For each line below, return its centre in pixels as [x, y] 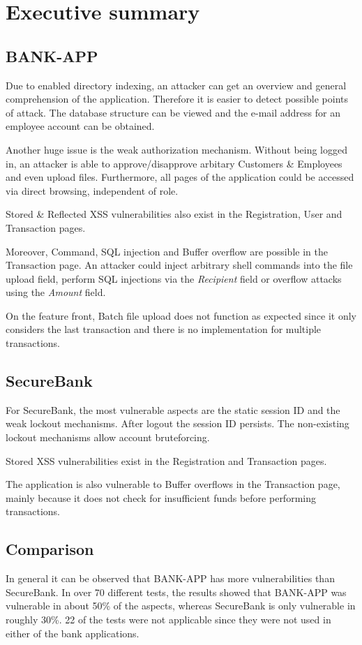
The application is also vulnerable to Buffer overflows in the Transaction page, [173, 484]
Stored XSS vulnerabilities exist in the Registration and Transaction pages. [166, 460]
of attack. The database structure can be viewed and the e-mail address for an [173, 112]
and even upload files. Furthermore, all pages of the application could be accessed [180, 177]
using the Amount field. [56, 292]
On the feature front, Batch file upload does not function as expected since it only [181, 315]
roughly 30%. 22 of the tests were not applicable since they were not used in [168, 620]
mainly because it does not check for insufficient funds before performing [161, 497]
